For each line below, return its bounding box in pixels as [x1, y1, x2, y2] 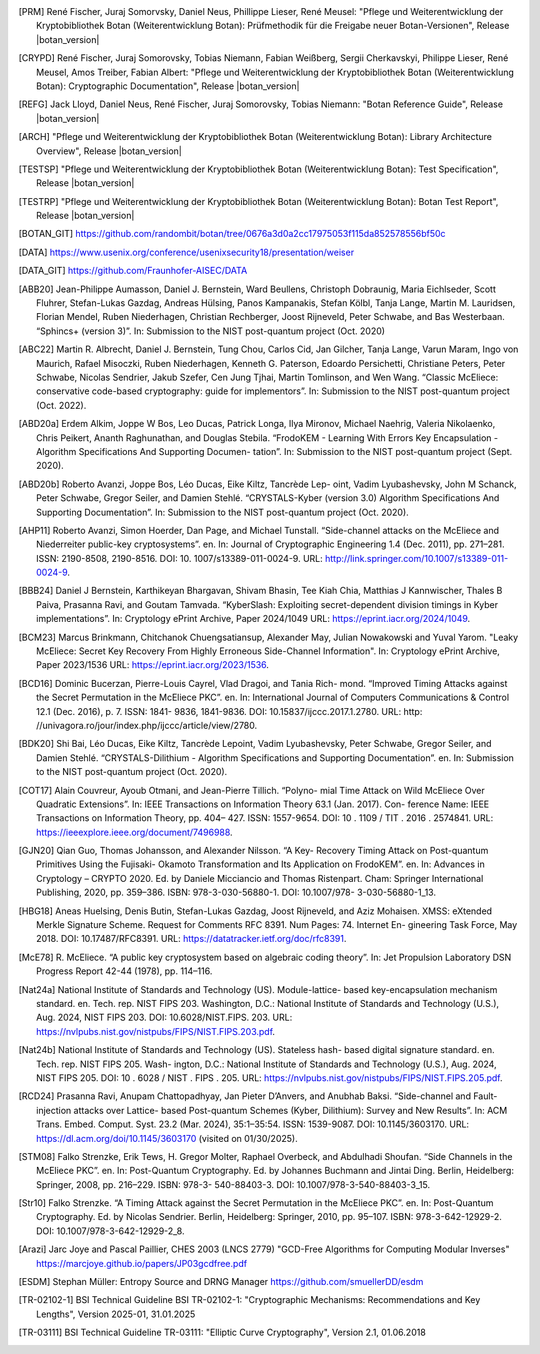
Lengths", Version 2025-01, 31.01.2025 [36, 1308, 196, 1320]
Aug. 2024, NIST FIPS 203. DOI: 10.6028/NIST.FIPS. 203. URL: [36, 1011, 293, 1024]
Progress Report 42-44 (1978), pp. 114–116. [36, 965, 213, 977]
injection [36, 1104, 72, 1116]
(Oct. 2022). [36, 399, 87, 411]
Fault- [473, 1090, 498, 1102]
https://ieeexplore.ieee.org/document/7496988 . [36, 826, 234, 838]
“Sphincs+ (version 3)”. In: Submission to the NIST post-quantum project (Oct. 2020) [36, 325, 385, 337]
